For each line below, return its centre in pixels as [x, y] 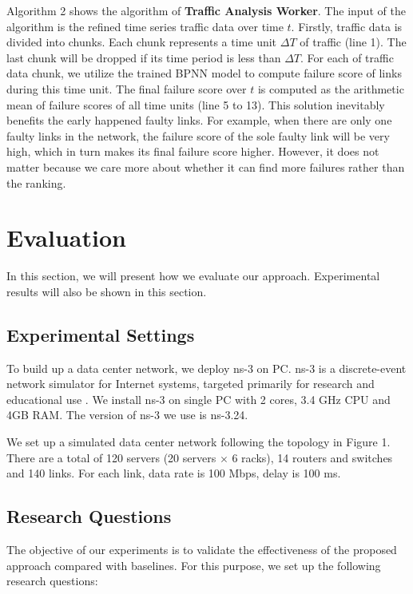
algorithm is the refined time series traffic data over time [145, 26]
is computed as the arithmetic [331, 88]
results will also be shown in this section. [107, 291]
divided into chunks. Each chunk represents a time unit [142, 42]
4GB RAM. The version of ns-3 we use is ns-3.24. [127, 415]
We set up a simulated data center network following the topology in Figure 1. [199, 442]
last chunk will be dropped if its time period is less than [144, 57]
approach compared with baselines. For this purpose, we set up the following [194, 565]
